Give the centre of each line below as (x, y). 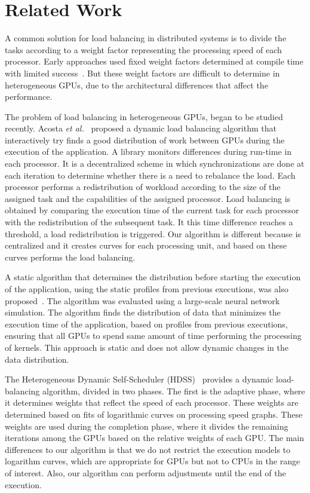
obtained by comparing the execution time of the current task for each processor (152, 210)
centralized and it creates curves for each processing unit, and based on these (146, 245)
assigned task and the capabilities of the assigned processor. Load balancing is (148, 198)
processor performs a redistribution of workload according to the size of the (143, 187)
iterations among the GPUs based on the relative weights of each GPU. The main (155, 438)
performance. (29, 97)
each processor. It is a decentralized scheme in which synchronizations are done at (155, 163)
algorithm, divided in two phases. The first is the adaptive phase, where (174, 391)
